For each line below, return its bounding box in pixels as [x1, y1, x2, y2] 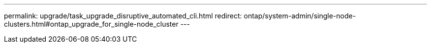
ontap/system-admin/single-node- [244, 12, 356, 20]
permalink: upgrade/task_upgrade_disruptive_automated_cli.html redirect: [4, 12, 242, 20]
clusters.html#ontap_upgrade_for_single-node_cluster [4, 20, 179, 28]
